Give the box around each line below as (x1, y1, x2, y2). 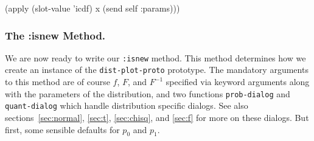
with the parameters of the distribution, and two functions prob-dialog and (5, 87, 290, 100)
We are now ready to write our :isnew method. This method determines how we (5, 51, 306, 64)
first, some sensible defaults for (5, 123, 120, 136)
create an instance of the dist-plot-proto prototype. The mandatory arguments (5, 63, 309, 76)
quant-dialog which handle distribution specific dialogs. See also (5, 99, 248, 112)
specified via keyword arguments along (166, 75, 310, 88)
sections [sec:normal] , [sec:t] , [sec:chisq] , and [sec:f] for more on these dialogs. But (5, 111, 309, 124)
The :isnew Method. (5, 27, 106, 43)
